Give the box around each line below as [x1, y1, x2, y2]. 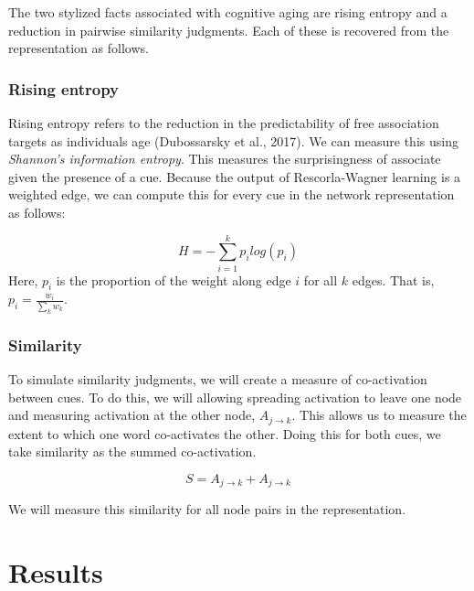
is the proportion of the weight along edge [56, 270, 291, 289]
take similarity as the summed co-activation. [8, 442, 257, 461]
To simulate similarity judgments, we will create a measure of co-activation [8, 369, 427, 388]
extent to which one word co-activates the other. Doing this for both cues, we [8, 424, 441, 443]
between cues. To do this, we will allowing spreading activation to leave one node [8, 387, 462, 406]
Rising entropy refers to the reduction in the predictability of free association [8, 113, 439, 132]
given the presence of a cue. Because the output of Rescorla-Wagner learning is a [8, 167, 461, 186]
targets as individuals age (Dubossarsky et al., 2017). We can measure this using [8, 131, 458, 150]
